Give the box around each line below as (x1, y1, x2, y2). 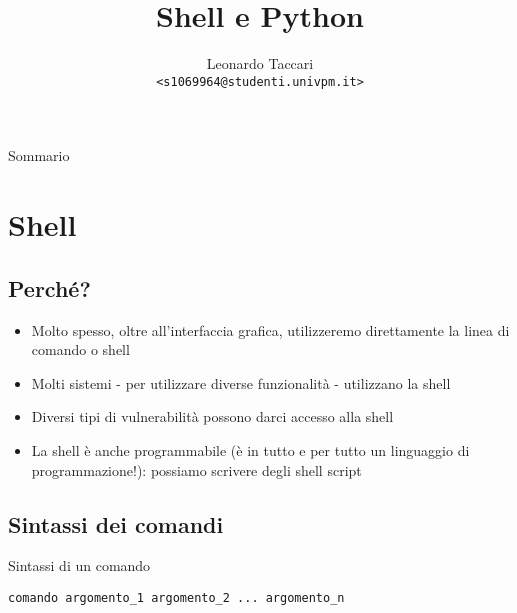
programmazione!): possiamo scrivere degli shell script (31, 459, 362, 480)
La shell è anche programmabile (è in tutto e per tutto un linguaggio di (31, 439, 470, 460)
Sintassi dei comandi (8, 508, 224, 539)
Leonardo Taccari (206, 53, 314, 74)
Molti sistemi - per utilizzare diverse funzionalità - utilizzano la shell (31, 372, 451, 393)
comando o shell (31, 339, 130, 360)
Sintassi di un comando (8, 555, 151, 576)
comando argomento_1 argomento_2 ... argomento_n (8, 590, 345, 605)
